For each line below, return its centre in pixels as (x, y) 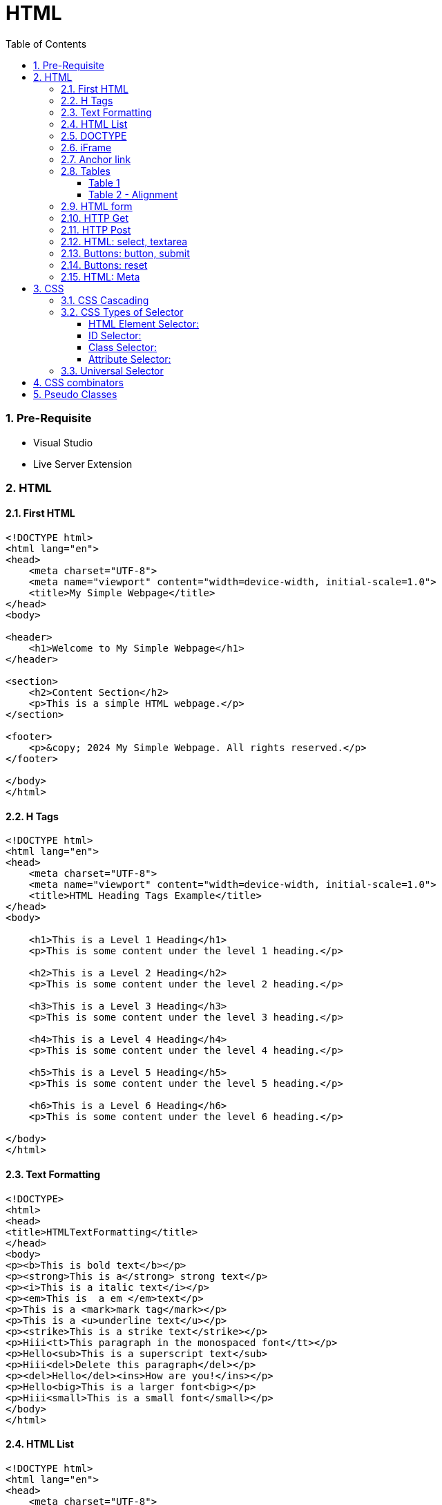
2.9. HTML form (97, 206)
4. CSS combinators (78, 382)
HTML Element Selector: (144, 323)
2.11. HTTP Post (96, 229)
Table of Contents (46, 44)
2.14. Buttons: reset (104, 265)
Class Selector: (123, 347)
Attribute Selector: (130, 359)
